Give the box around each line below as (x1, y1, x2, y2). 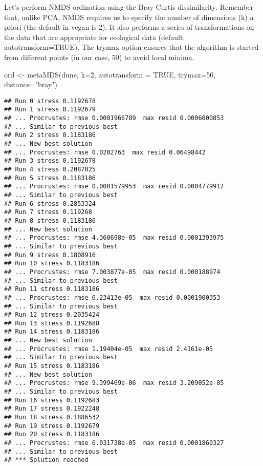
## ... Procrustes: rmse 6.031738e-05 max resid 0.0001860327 (4, 439, 224, 446)
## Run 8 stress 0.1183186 (4, 217, 96, 224)
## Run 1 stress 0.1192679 (4, 106, 96, 113)
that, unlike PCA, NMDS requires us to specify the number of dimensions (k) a (4, 11, 254, 22)
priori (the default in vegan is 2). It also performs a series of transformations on (4, 22, 254, 32)
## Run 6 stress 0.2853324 (4, 200, 96, 207)
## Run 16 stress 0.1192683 (4, 396, 100, 404)
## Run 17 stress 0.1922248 (4, 405, 100, 413)
